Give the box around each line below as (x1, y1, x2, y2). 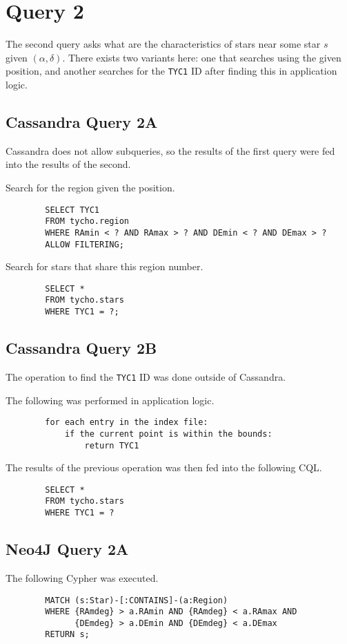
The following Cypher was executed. (6, 570, 159, 585)
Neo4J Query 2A (6, 538, 129, 560)
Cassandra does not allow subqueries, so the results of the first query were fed (6, 143, 335, 158)
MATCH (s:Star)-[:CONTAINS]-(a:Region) (45, 595, 228, 605)
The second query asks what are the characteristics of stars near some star (6, 37, 321, 51)
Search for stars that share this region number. (6, 259, 204, 274)
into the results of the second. (6, 157, 131, 171)
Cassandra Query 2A (6, 111, 158, 132)
